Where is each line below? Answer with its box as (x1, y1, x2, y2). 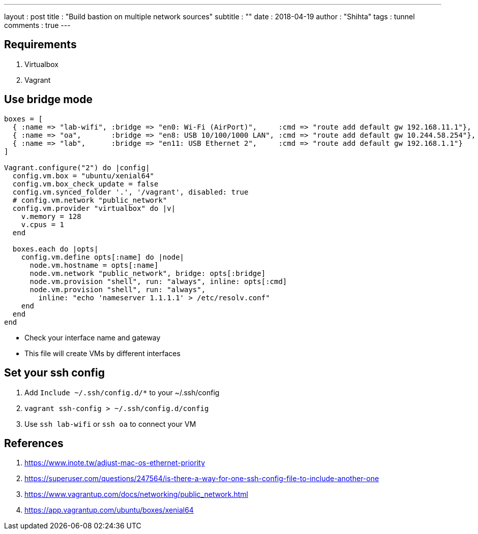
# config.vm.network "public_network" (12, 196, 167, 204)
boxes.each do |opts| (12, 244, 99, 253)
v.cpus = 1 (21, 220, 65, 229)
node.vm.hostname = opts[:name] (29, 261, 159, 269)
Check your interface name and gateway (24, 333, 161, 342)
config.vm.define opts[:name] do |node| (21, 253, 185, 261)
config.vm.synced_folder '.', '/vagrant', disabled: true (12, 187, 249, 196)
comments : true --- (4, 21, 71, 29)
